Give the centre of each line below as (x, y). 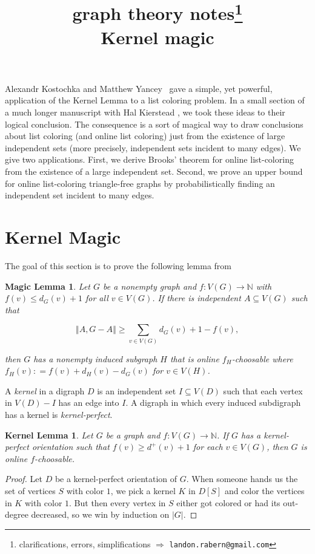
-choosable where (262, 358)
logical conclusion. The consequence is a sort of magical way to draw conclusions (154, 124)
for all (97, 298)
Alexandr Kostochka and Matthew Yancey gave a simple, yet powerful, (139, 88)
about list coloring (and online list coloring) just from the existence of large (145, 136)
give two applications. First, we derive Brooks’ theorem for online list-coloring (149, 159)
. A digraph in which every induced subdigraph (213, 402)
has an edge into (89, 402)
